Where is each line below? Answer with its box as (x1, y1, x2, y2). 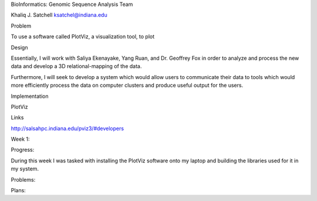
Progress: (11, 147, 35, 154)
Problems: (11, 176, 36, 183)
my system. (11, 165, 39, 172)
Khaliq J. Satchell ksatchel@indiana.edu (11, 12, 108, 19)
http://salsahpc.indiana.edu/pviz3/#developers (11, 125, 124, 132)
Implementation (11, 93, 49, 100)
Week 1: (11, 135, 30, 143)
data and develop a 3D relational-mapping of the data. (11, 63, 142, 70)
